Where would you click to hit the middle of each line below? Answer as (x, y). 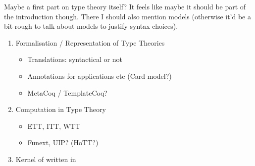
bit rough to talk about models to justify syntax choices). (91, 26)
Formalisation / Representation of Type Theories (90, 42)
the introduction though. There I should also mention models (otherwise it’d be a (127, 16)
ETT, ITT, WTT (54, 126)
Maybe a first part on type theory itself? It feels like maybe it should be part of (125, 6)
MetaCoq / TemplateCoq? (67, 92)
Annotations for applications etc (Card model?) (100, 76)
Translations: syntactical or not (75, 59)
